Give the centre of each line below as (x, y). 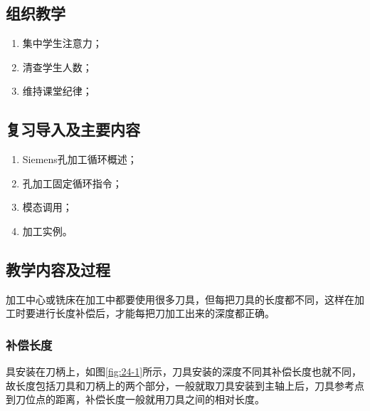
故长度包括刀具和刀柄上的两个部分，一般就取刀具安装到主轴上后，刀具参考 (180, 385)
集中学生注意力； (62, 43)
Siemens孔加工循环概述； (80, 159)
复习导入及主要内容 (73, 129)
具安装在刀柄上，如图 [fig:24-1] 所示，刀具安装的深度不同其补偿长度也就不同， (184, 371)
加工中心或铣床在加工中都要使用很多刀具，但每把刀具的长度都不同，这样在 (180, 299)
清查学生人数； (57, 67)
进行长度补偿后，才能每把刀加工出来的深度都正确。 (155, 313)
